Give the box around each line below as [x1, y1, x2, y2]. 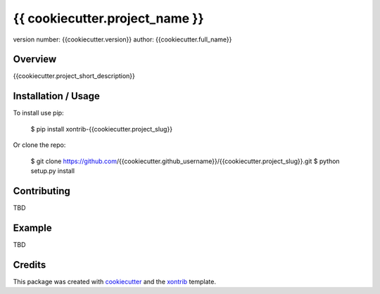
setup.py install [30, 166, 75, 175]
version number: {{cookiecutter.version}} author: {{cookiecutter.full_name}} [13, 35, 232, 44]
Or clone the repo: [13, 141, 66, 149]
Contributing [13, 185, 70, 197]
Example [13, 222, 52, 234]
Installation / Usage [13, 90, 100, 102]
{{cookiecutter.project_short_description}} [13, 72, 135, 80]
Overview [13, 53, 57, 65]
